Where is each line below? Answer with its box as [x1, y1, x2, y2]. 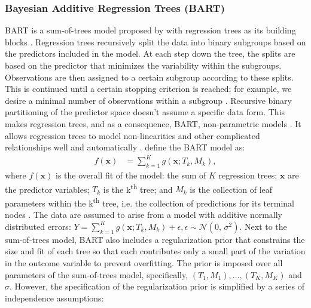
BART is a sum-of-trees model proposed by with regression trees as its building [5, 24, 296, 36]
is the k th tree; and [103, 181, 173, 195]
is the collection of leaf [190, 183, 273, 195]
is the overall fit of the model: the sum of [55, 169, 206, 181]
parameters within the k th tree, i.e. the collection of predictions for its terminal [5, 195, 294, 209]
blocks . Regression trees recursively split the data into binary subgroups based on [5, 35, 306, 48]
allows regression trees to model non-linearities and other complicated [5, 129, 260, 141]
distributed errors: [5, 220, 71, 232]
